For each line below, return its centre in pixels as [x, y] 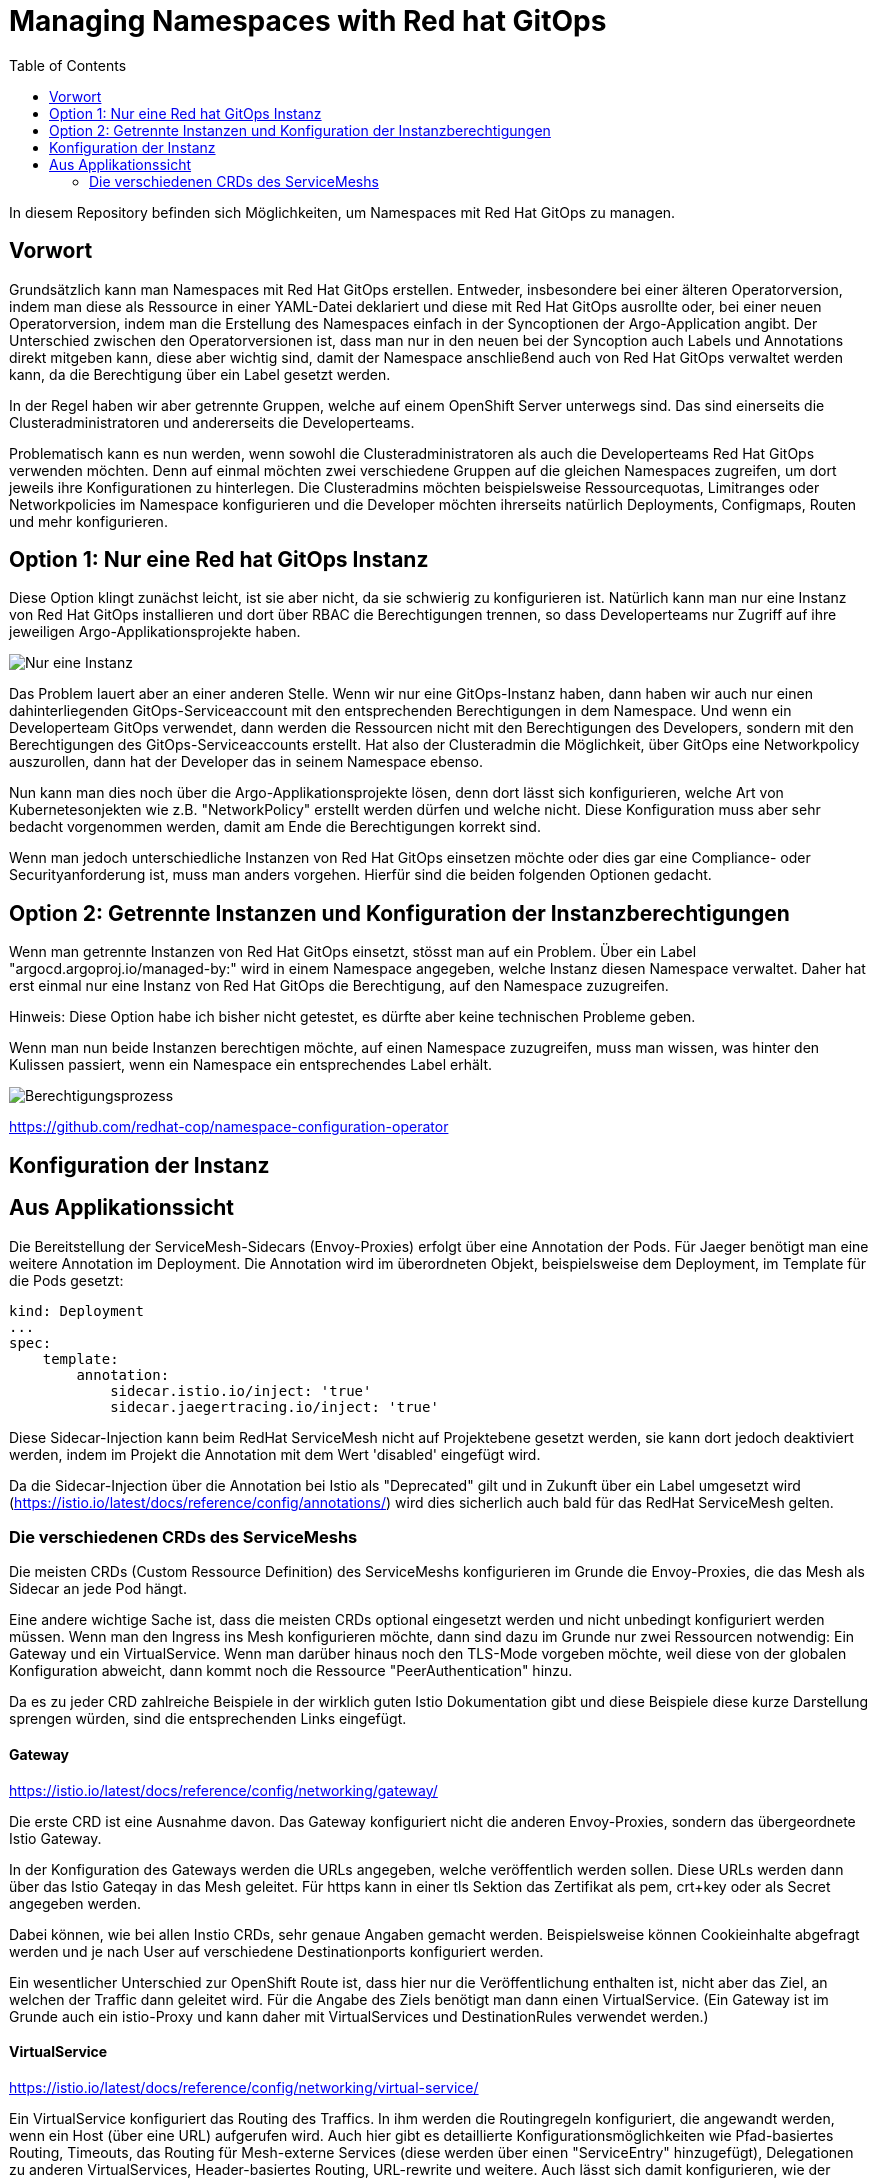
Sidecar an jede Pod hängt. [98, 1589]
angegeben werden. [75, 1903]
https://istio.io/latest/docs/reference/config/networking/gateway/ [223, 1790]
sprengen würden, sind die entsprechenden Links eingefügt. [208, 1719]
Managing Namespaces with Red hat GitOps [308, 21]
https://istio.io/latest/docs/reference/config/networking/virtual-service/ [244, 2087]
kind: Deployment [76, 1310]
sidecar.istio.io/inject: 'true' [241, 1390]
